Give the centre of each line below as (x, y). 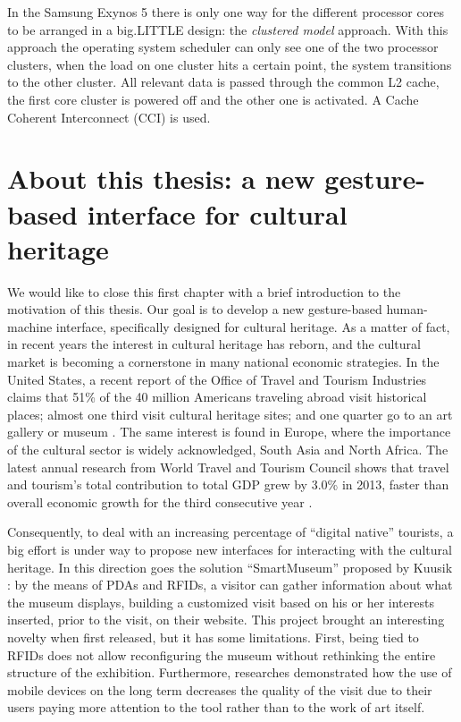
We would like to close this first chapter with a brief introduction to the (204, 291)
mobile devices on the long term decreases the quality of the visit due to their (220, 689)
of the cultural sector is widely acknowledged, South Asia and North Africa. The (228, 449)
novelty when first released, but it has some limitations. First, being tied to (213, 637)
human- (407, 309)
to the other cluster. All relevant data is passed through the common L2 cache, (223, 82)
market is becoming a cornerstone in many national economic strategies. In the (223, 362)
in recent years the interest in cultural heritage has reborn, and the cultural (214, 344)
